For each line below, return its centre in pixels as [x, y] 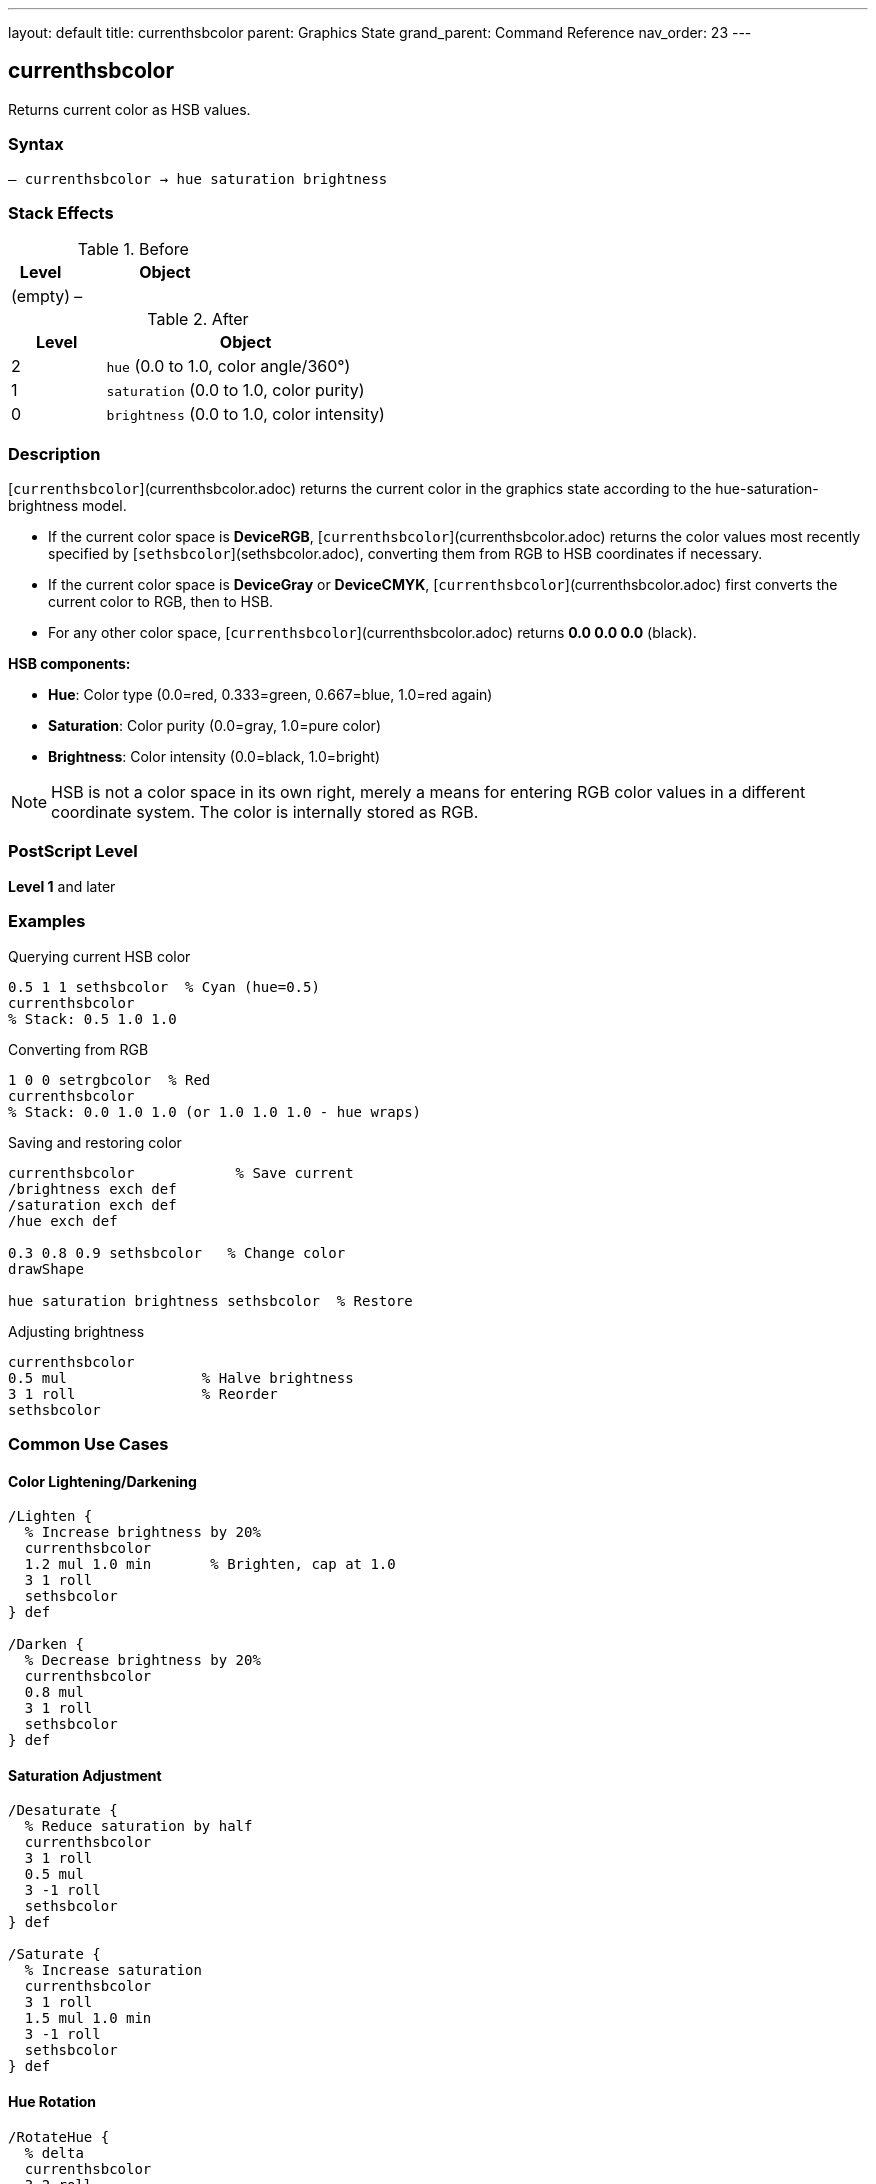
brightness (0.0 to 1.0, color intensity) [245, 414]
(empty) [41, 296]
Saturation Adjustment [85, 1775]
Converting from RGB [78, 1049]
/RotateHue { [59, 2136]
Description [54, 453]
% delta [54, 2152]
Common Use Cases [88, 1443]
